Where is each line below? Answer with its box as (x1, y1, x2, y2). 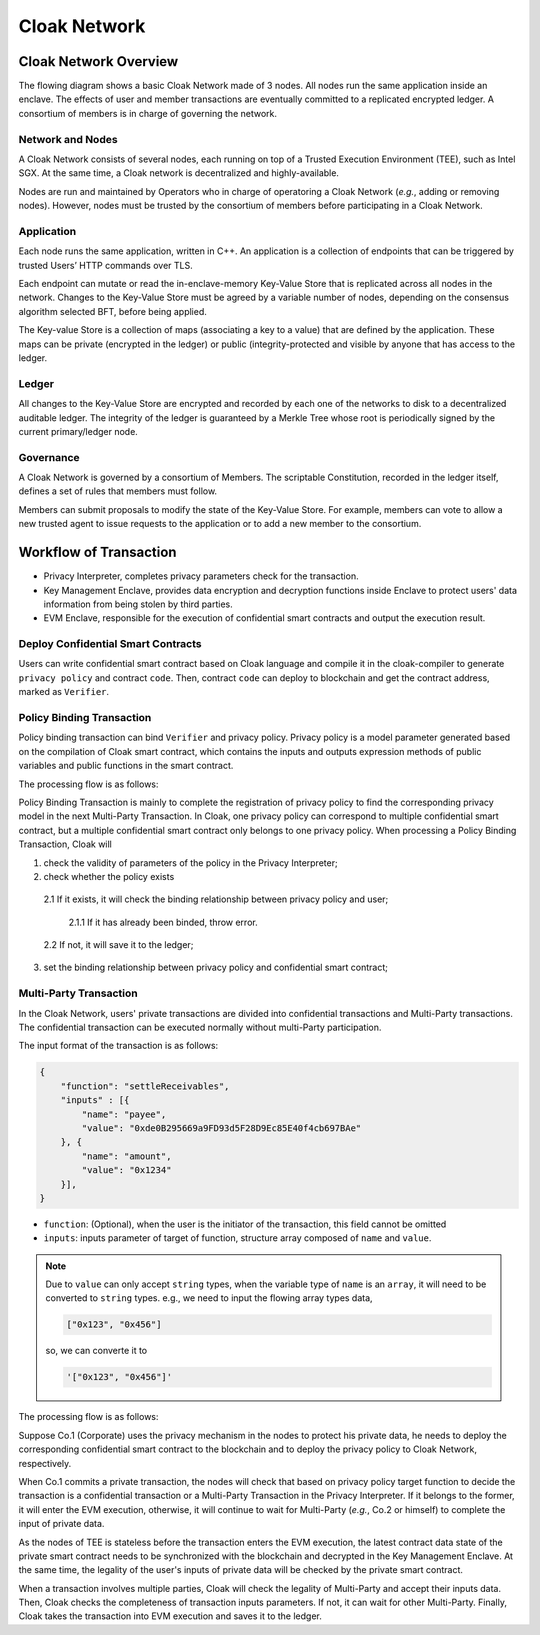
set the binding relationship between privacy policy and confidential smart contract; (43, 961, 389, 974)
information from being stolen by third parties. (43, 598, 234, 610)
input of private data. (18, 1518, 105, 1530)
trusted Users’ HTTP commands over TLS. (18, 259, 194, 271)
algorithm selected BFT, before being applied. (18, 305, 207, 317)
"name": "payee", (81, 1108, 167, 1120)
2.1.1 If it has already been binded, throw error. (68, 916, 259, 928)
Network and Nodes (18, 132, 119, 146)
